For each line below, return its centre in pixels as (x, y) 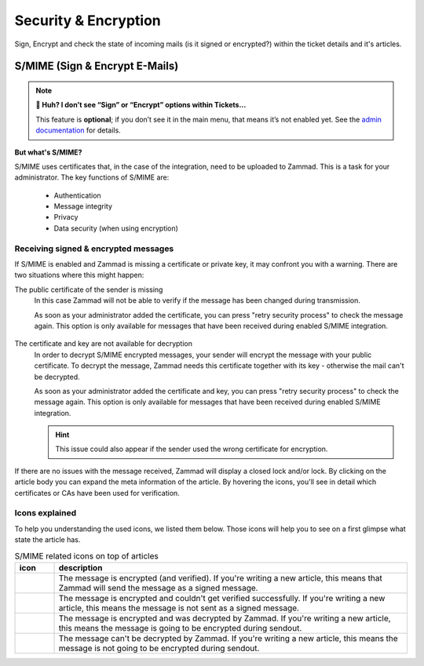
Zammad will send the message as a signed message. (158, 588)
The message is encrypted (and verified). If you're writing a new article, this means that (220, 578)
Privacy (66, 217)
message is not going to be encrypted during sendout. (159, 648)
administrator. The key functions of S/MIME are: (92, 177)
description (80, 567)
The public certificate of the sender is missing (89, 289)
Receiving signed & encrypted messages (94, 249)
